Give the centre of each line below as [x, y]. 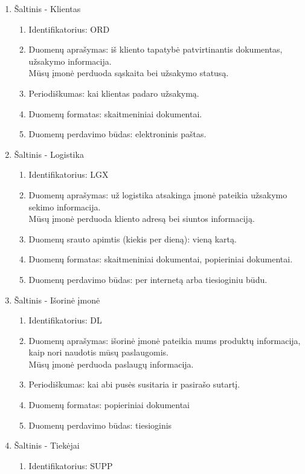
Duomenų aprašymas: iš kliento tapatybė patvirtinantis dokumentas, [156, 49]
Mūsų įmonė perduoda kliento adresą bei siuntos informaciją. [142, 219]
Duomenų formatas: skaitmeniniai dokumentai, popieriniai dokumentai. [161, 259]
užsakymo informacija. [70, 61]
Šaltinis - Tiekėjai [47, 445]
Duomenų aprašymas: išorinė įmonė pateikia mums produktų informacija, [165, 340]
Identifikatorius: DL [65, 320]
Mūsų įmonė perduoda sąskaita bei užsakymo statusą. [129, 73]
